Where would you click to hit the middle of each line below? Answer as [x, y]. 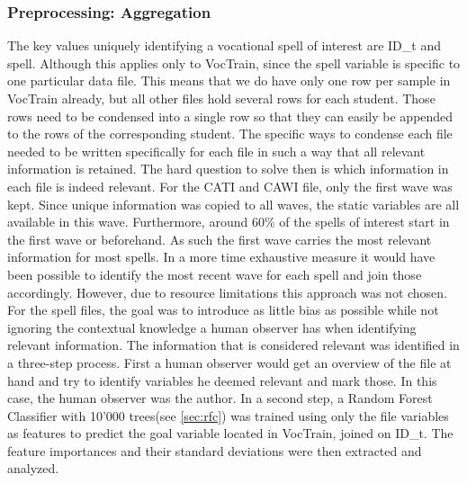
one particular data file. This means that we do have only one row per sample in [229, 80]
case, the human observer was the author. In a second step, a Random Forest [220, 398]
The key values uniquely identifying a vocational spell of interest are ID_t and [224, 45]
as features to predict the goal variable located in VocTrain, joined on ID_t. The [230, 433]
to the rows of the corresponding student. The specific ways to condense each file [230, 134]
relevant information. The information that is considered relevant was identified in [233, 345]
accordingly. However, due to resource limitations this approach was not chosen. [228, 292]
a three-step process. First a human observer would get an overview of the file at [229, 362]
